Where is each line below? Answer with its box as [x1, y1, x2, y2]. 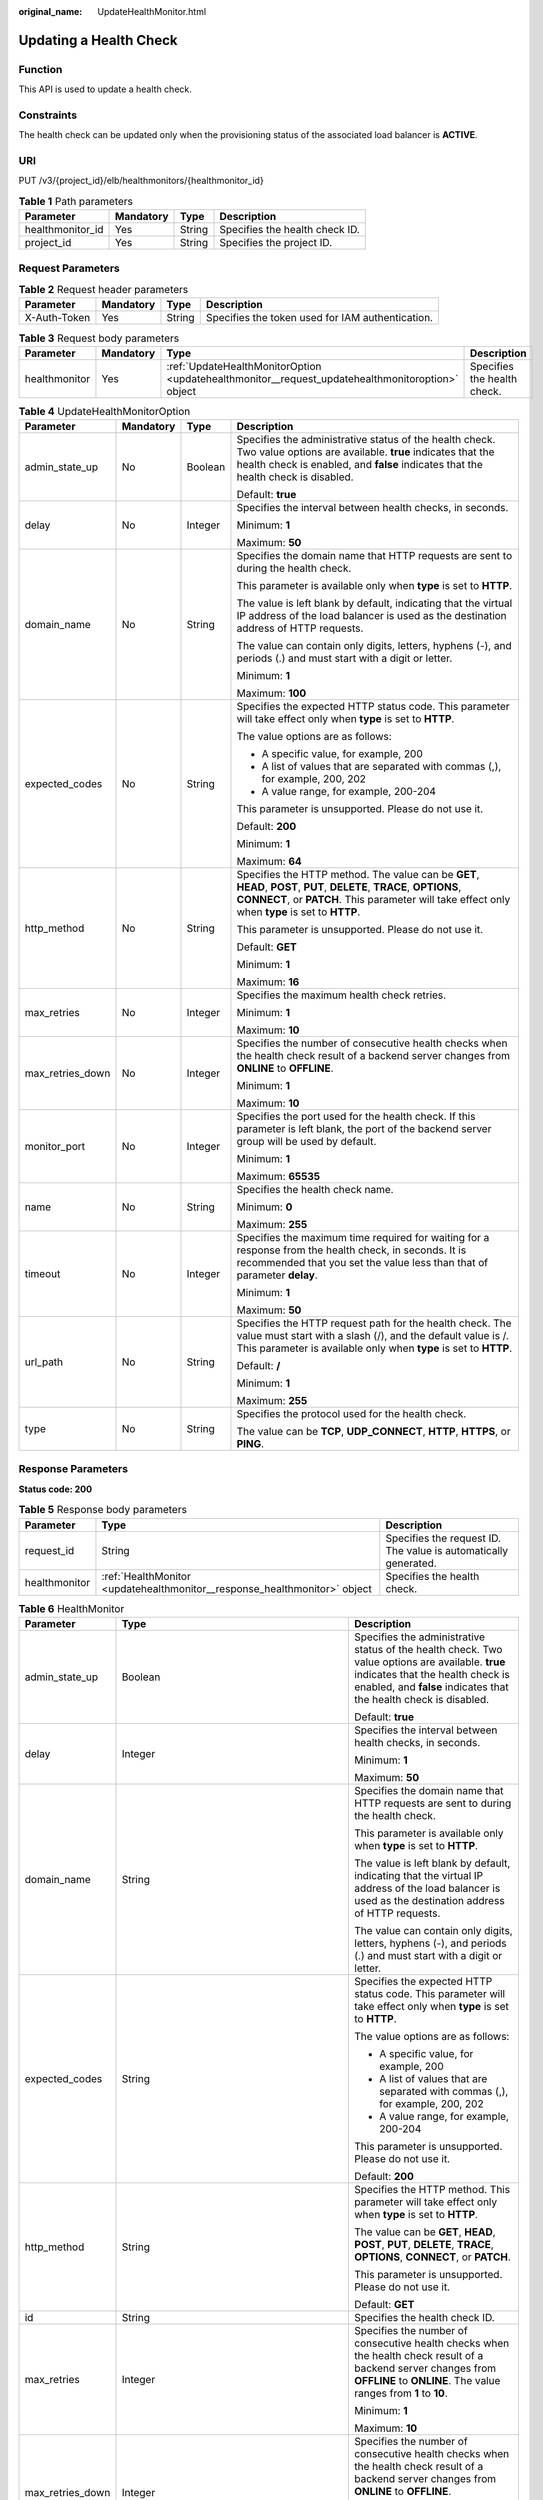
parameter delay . [236, 1268, 319, 1282]
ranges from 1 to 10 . [354, 2386, 449, 2400]
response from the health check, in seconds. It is [236, 1243, 467, 1257]
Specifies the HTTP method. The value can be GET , [236, 868, 480, 882]
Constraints [18, 108, 78, 122]
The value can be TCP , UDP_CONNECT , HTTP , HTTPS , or [236, 1425, 511, 1439]
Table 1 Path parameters [18, 195, 134, 209]
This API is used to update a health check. [18, 83, 192, 95]
